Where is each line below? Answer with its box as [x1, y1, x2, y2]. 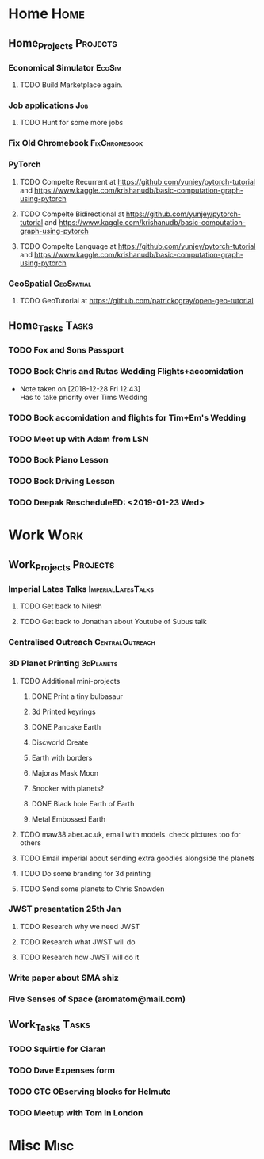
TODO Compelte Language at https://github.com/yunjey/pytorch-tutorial [19, 241, 256, 250]
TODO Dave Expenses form [8, 1065, 115, 1076]
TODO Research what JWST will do [19, 936, 136, 947]
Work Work [8, 526, 84, 544]
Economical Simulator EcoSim [8, 62, 121, 73]
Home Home [8, 5, 86, 23]
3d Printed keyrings [31, 707, 97, 716]
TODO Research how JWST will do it [19, 952, 140, 962]
